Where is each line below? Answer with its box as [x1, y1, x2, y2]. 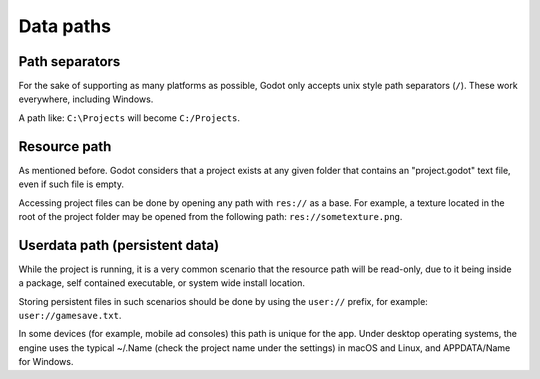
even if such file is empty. [18, 178, 125, 190]
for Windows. [18, 356, 74, 368]
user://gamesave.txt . [18, 310, 122, 321]
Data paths [18, 15, 112, 37]
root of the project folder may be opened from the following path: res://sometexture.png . [18, 210, 403, 222]
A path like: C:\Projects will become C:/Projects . [18, 111, 240, 124]
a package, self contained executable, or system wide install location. [18, 277, 305, 289]
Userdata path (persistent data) [18, 236, 220, 254]
